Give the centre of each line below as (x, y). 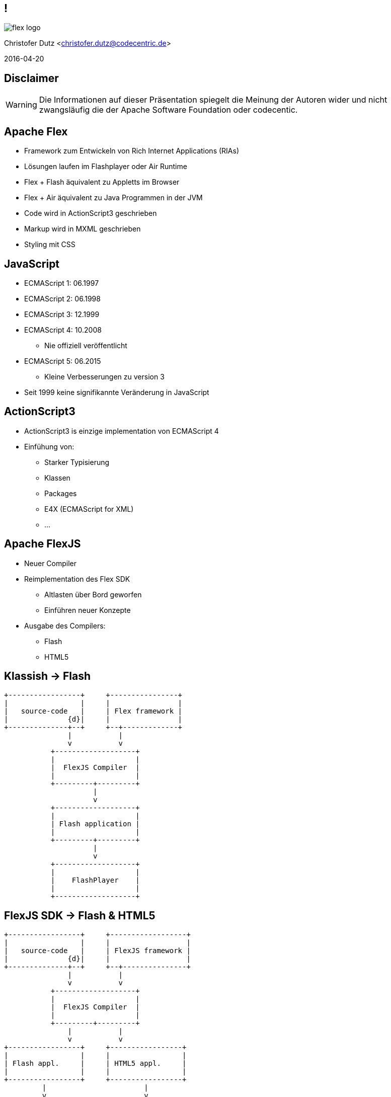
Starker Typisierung (77, 462)
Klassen (57, 478)
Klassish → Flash (48, 676)
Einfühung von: (49, 446)
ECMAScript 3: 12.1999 (62, 314)
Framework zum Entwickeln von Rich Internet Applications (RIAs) (132, 151)
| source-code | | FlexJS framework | (97, 951)
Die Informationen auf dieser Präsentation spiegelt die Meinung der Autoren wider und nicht (213, 100)
